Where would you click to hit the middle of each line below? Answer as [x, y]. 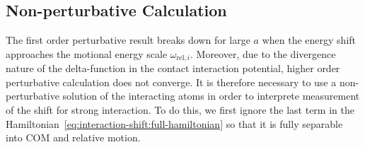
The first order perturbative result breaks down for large [128, 40]
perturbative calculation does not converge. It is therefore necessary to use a [171, 82]
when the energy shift [309, 40]
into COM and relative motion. [73, 137]
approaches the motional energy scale [87, 53]
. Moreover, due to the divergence [263, 53]
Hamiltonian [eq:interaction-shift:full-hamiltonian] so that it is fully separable [174, 123]
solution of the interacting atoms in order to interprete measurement [211, 96]
